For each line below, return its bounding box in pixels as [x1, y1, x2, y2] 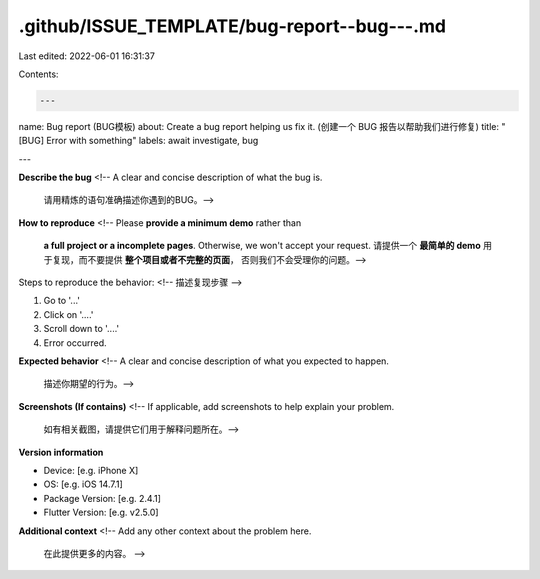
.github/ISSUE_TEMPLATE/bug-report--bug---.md [18, 15, 447, 37]
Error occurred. [43, 336, 107, 349]
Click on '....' [43, 308, 94, 320]
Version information [18, 446, 104, 458]
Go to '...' [43, 295, 80, 307]
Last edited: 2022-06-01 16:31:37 [18, 50, 155, 62]
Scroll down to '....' [43, 323, 120, 335]
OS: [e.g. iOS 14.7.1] [43, 478, 124, 490]
